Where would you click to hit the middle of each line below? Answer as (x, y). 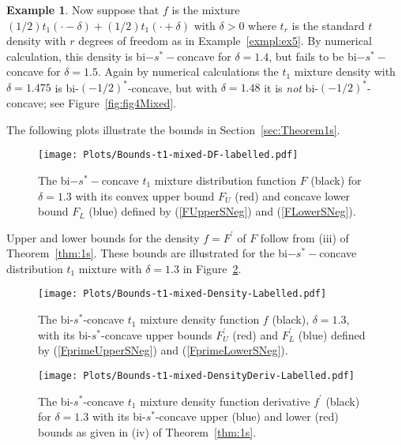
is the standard (328, 25)
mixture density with (345, 71)
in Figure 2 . (212, 268)
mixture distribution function (225, 180)
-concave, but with (173, 87)
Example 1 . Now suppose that (83, 9)
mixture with (110, 268)
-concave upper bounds (157, 334)
